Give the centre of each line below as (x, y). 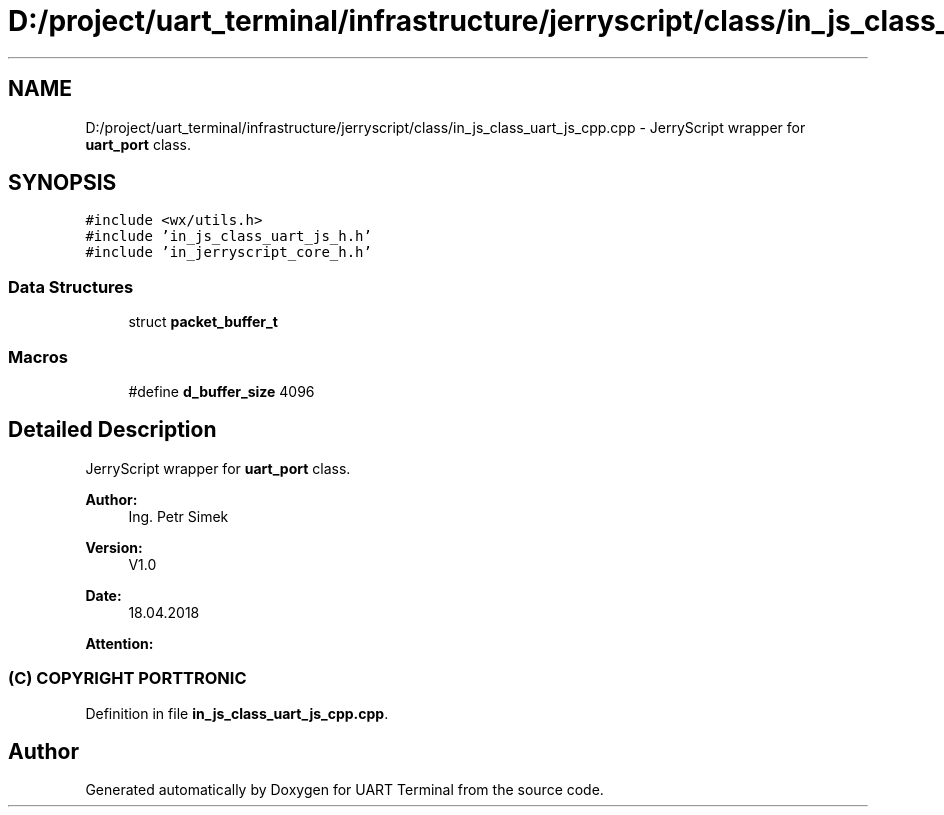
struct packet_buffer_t (203, 322)
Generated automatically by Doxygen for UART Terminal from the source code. (344, 790)
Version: (114, 547)
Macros (38, 356)
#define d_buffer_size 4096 (221, 391)
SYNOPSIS (62, 183)
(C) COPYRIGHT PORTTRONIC (127, 678)
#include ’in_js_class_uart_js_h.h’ (228, 236)
